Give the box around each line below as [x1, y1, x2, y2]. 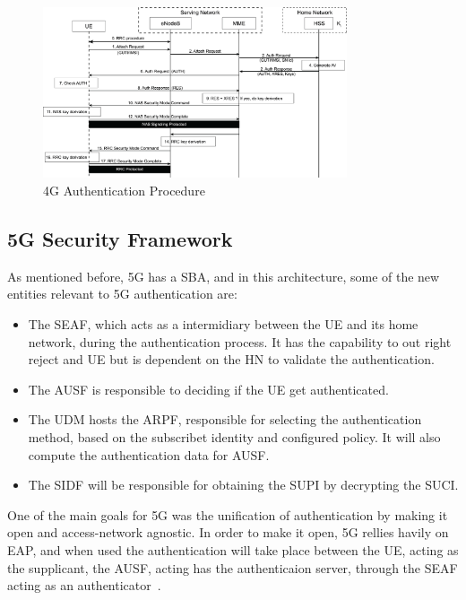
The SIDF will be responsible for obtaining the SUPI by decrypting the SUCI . [28, 475, 459, 494]
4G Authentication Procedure [43, 181, 205, 200]
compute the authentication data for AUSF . [28, 445, 270, 464]
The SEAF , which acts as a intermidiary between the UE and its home [28, 315, 419, 334]
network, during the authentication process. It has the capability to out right [28, 332, 452, 351]
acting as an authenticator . [7, 576, 161, 595]
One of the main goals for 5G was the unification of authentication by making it [7, 505, 448, 524]
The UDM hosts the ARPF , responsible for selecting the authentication [28, 410, 422, 429]
